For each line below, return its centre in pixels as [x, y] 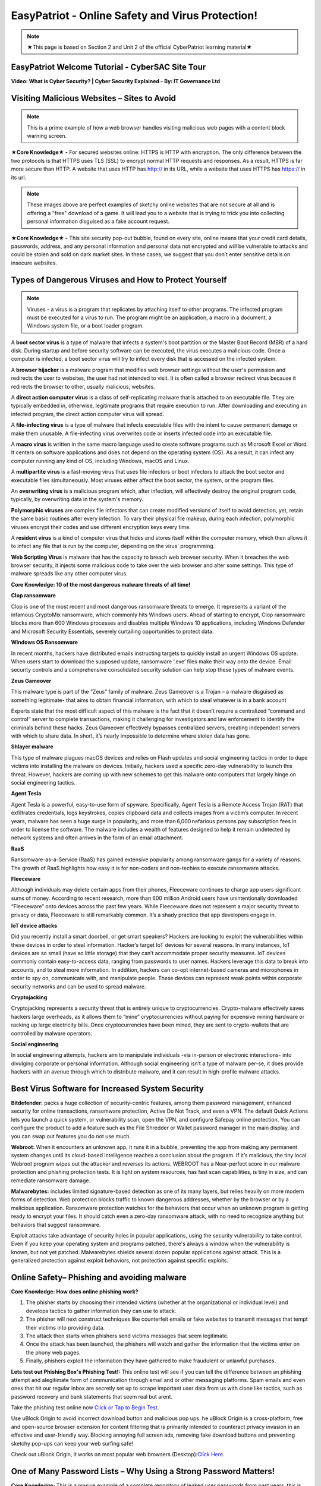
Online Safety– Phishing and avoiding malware [99, 1277]
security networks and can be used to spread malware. [78, 986]
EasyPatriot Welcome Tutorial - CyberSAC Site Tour [108, 67]
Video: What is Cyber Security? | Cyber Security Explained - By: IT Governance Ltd [116, 81]
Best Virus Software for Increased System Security [108, 1089]
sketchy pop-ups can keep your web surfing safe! [72, 1443]
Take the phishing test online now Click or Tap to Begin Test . [85, 1408]
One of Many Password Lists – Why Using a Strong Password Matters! [143, 1471]
